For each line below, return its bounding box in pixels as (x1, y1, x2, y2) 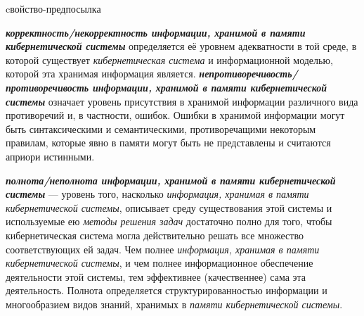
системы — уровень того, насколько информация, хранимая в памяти (6, 187, 309, 201)
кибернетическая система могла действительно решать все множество (6, 227, 304, 242)
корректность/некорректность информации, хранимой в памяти (6, 25, 306, 39)
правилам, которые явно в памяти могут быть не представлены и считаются (6, 135, 331, 150)
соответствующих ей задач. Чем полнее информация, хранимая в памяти (6, 241, 320, 256)
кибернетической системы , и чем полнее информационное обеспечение (6, 255, 313, 270)
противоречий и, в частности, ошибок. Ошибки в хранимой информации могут (6, 108, 345, 122)
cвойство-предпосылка (6, 1, 101, 15)
